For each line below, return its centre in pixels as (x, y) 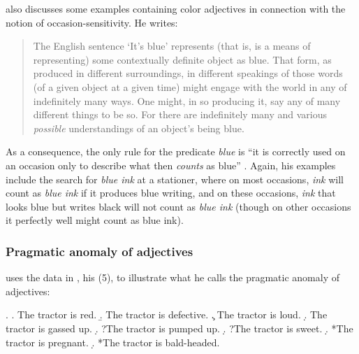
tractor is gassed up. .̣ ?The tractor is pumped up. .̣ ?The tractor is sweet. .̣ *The (179, 328)
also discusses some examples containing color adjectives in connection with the (176, 8)
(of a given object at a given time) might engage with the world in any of (190, 86)
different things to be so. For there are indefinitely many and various (180, 114)
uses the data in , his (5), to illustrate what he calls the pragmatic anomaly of (173, 277)
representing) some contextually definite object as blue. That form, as (182, 59)
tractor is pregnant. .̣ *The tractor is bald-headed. (113, 342)
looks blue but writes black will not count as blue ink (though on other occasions (178, 206)
